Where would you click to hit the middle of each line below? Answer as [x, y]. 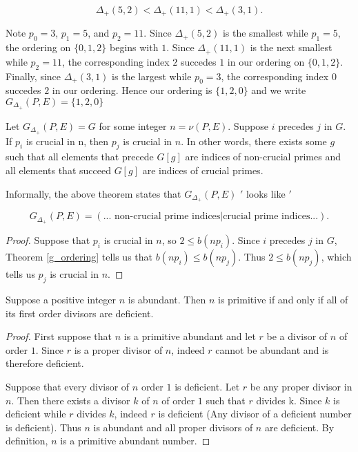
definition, [27, 441]
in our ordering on [266, 61]
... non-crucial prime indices [162, 217]
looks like [266, 193]
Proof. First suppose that [59, 336]
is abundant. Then [167, 300]
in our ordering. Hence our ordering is [132, 90]
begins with [134, 47]
